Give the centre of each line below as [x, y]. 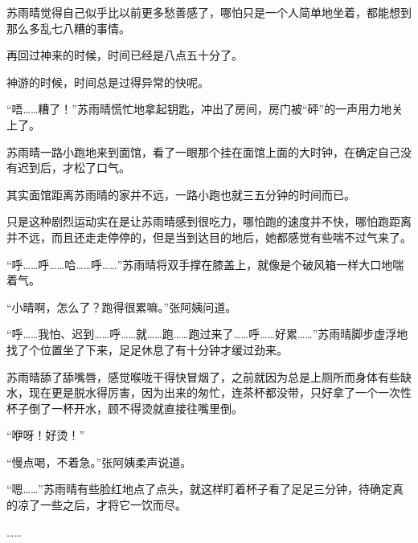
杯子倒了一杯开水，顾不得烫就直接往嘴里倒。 [125, 408]
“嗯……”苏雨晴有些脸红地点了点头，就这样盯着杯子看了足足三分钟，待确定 [199, 489]
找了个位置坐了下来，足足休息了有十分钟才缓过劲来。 [147, 349]
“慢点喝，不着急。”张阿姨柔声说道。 [99, 461]
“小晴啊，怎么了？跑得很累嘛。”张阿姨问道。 [122, 306]
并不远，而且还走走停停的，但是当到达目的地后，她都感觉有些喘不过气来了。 [209, 237]
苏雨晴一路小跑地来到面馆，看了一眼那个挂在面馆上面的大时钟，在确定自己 [203, 151]
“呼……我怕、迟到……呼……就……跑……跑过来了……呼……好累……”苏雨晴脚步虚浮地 [207, 334]
